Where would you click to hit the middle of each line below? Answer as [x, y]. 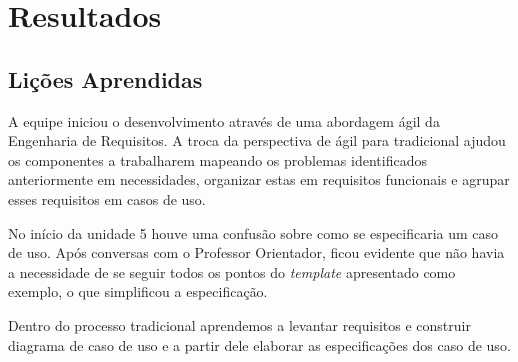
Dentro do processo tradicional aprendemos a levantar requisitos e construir [239, 324]
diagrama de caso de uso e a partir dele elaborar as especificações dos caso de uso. [259, 344]
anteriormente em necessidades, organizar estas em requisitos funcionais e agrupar [259, 179]
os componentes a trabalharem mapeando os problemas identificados [217, 159]
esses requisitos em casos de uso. [107, 198]
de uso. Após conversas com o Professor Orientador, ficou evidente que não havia [256, 252]
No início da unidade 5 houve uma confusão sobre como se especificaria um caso [253, 232]
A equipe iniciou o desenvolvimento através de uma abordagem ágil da [224, 120]
